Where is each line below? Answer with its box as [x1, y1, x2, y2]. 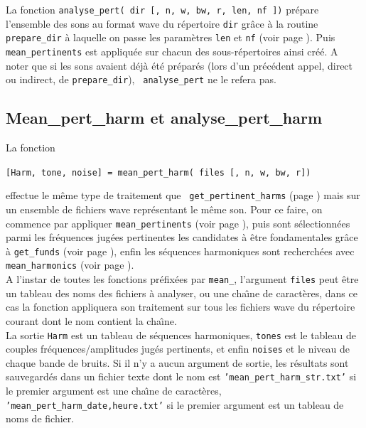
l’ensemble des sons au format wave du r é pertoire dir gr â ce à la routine [6, 16, 318, 31]
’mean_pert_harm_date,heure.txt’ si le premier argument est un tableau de [6, 397, 344, 412]
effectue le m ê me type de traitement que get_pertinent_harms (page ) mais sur [6, 188, 360, 203]
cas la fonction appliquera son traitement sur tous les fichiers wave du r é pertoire [6, 299, 355, 314]
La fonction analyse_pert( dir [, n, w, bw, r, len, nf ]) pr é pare [6, 2, 319, 16]
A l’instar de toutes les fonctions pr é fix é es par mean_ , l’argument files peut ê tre [6, 272, 359, 287]
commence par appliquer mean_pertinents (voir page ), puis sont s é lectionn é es [6, 215, 350, 230]
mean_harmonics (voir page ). [6, 257, 134, 272]
